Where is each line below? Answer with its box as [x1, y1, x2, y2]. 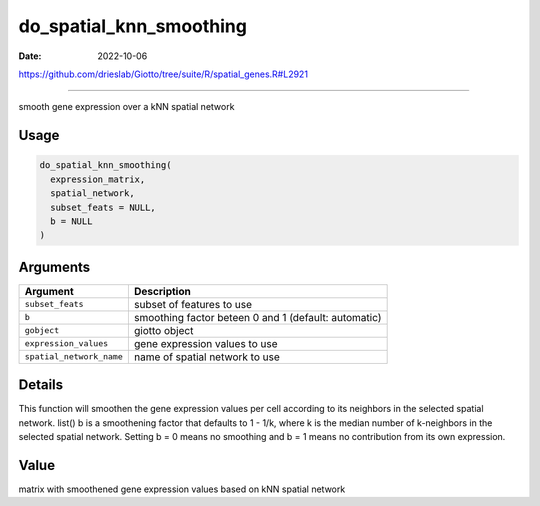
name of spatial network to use [133, 350, 280, 364]
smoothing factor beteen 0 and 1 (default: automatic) [133, 310, 382, 324]
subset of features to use [133, 297, 253, 311]
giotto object [133, 323, 194, 337]
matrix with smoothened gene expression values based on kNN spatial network [18, 483, 346, 495]
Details [18, 376, 64, 394]
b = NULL [50, 215, 93, 227]
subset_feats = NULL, [50, 201, 157, 213]
